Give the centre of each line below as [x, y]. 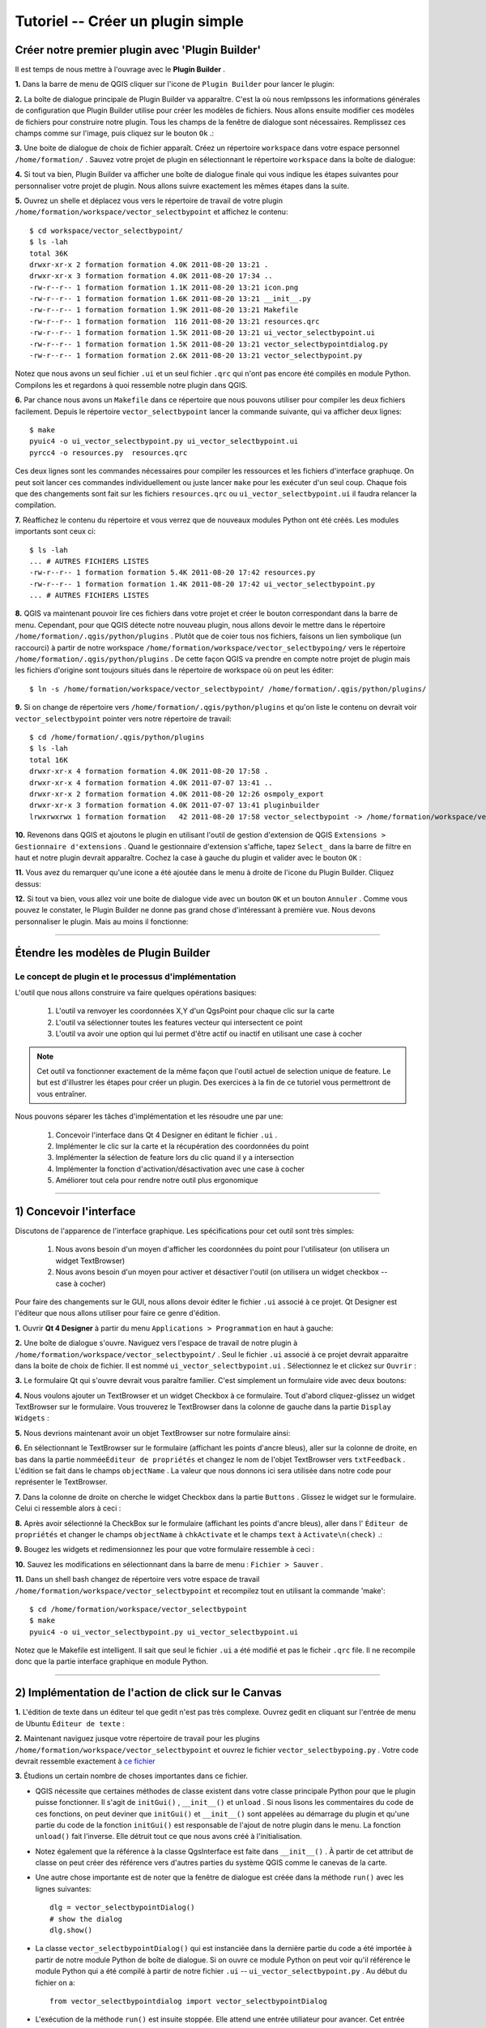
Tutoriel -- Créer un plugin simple [130, 21]
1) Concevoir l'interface [75, 1212]
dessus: [28, 883]
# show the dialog [86, 1919]
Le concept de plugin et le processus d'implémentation [126, 976]
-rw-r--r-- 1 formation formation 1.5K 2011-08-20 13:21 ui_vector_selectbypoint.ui [202, 333]
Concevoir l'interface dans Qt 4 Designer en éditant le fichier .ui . [166, 1135]
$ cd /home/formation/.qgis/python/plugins [117, 737]
